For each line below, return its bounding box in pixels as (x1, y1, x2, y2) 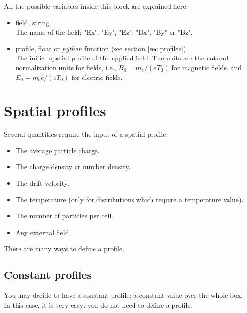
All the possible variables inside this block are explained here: (4, 1, 188, 11)
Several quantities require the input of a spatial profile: (4, 129, 168, 139)
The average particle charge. (15, 145, 100, 155)
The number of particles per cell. (15, 211, 114, 221)
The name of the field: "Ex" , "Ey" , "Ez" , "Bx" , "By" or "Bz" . (15, 27, 193, 37)
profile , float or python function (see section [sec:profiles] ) (15, 43, 186, 53)
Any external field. (15, 227, 71, 237)
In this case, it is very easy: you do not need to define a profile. (4, 299, 192, 310)
